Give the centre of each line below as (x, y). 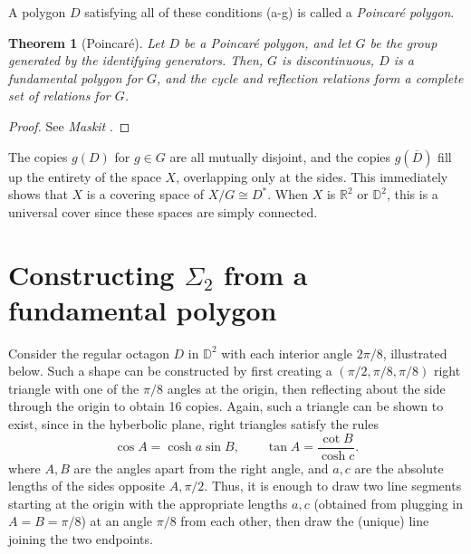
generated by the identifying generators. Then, (136, 60)
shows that (38, 194)
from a (266, 274)
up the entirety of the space (85, 176)
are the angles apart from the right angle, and (201, 468)
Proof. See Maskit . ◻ (69, 125)
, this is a (412, 194)
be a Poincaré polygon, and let (268, 42)
